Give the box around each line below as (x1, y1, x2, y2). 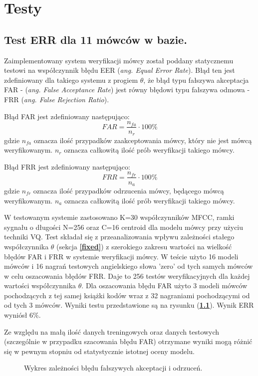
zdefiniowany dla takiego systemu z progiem (4, 74, 138, 85)
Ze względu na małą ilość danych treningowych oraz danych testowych (4, 326, 220, 337)
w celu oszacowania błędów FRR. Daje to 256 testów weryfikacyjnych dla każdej (4, 270, 250, 281)
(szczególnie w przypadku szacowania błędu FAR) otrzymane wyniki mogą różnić (4, 336, 253, 347)
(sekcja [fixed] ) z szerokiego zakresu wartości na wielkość (56, 241, 232, 251)
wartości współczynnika (4, 280, 76, 291)
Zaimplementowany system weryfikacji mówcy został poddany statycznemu (4, 55, 234, 65)
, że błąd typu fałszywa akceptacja (143, 74, 249, 85)
